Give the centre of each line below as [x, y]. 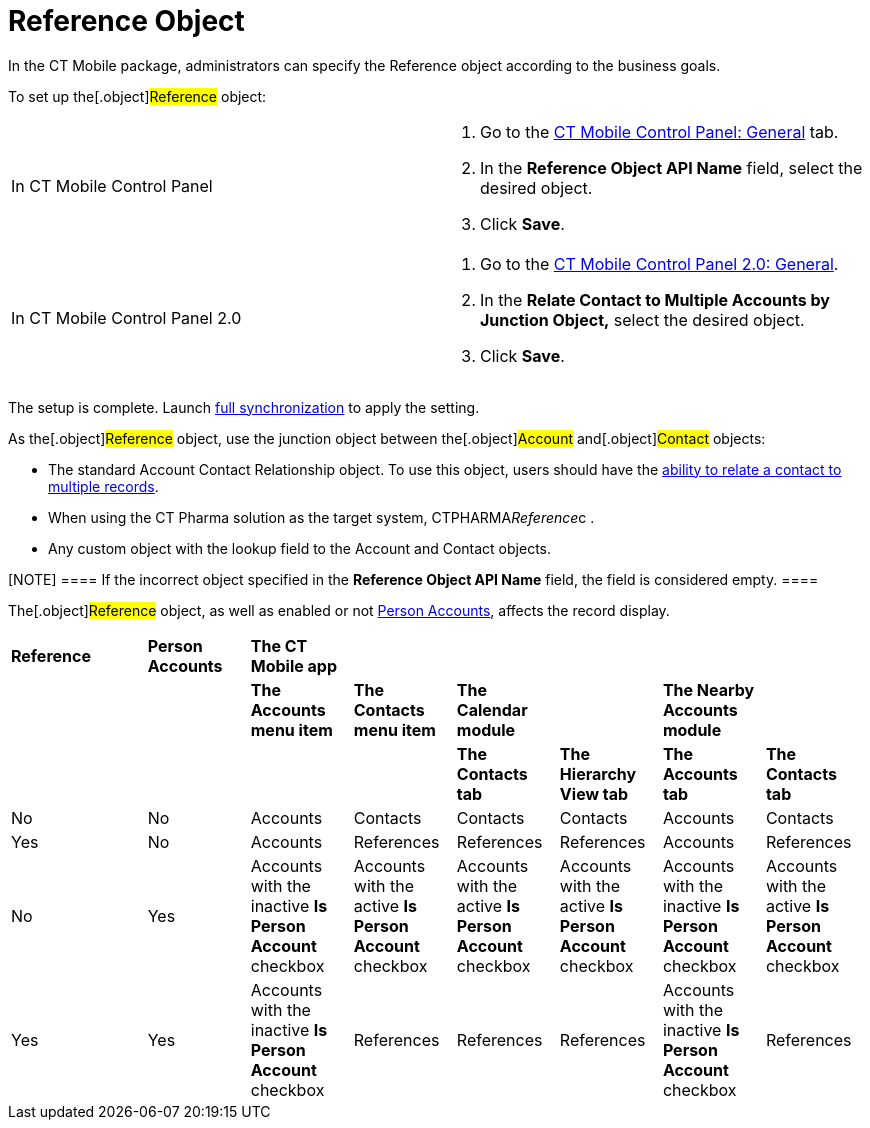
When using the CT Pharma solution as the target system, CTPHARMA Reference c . [321, 517]
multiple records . [103, 486]
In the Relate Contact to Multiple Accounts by [655, 299]
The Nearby [708, 689]
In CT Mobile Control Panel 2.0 [126, 317]
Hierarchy [598, 773]
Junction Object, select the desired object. [642, 319]
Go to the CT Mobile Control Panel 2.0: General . [659, 263]
